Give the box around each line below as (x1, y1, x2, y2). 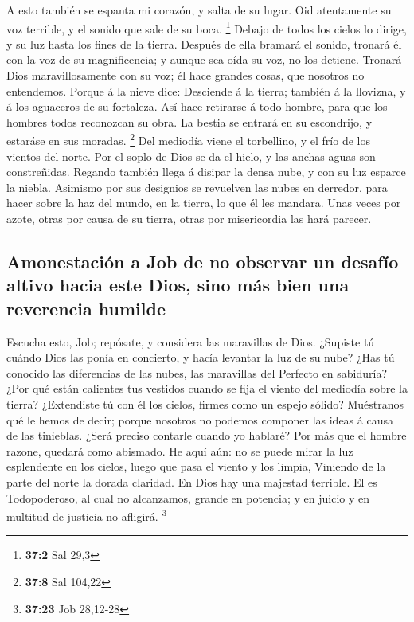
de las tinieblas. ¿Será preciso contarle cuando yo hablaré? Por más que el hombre (6, 427, 407, 444)
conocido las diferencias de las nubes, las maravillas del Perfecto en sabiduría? (6, 364, 388, 381)
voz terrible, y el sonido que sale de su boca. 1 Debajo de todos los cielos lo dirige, (6, 18, 407, 37)
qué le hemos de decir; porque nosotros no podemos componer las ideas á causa (6, 411, 393, 428)
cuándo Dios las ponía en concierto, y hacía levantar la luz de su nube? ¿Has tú (6, 349, 395, 366)
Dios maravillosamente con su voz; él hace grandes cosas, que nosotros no (6, 67, 365, 84)
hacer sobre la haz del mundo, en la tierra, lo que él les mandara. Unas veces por (6, 194, 401, 211)
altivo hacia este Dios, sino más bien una (6, 272, 350, 297)
